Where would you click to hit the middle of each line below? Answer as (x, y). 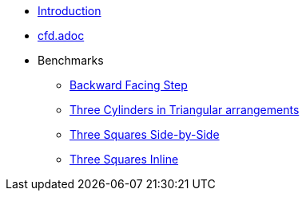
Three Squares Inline (124, 159)
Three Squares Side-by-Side (145, 134)
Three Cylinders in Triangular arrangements (185, 110)
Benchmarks (71, 60)
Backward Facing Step (129, 85)
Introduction (70, 11)
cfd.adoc (61, 35)
